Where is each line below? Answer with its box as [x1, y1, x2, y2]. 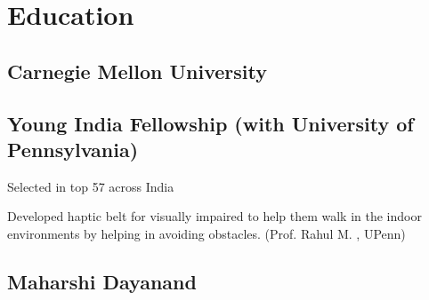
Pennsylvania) [7, 135, 139, 162]
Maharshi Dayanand [7, 267, 197, 295]
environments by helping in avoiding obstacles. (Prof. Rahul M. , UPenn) [7, 224, 406, 242]
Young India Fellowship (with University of [7, 109, 414, 137]
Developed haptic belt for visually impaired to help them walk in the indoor [7, 207, 422, 225]
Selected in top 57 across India [7, 177, 174, 195]
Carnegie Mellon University [7, 57, 267, 84]
